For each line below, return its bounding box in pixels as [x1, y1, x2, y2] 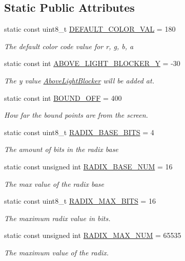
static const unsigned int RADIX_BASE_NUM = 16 [4, 161, 173, 171]
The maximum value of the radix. [4, 247, 109, 257]
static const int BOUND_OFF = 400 [4, 92, 122, 103]
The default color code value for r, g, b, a [4, 40, 134, 51]
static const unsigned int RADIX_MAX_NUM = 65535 [4, 230, 181, 241]
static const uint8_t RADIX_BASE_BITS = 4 [4, 126, 154, 137]
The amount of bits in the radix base [4, 144, 118, 155]
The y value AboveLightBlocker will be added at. [4, 75, 154, 85]
